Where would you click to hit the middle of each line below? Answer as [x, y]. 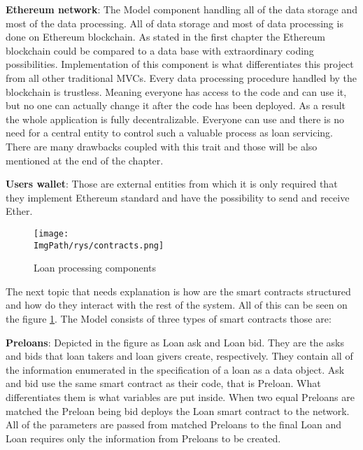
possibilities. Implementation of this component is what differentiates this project [180, 64]
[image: [51, 233]
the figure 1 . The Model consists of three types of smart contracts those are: [169, 318]
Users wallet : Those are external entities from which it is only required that [172, 184]
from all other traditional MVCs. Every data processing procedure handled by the [181, 77]
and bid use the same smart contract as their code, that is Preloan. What [163, 383]
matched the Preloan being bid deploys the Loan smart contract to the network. [178, 410]
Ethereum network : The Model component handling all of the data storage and [181, 9]
